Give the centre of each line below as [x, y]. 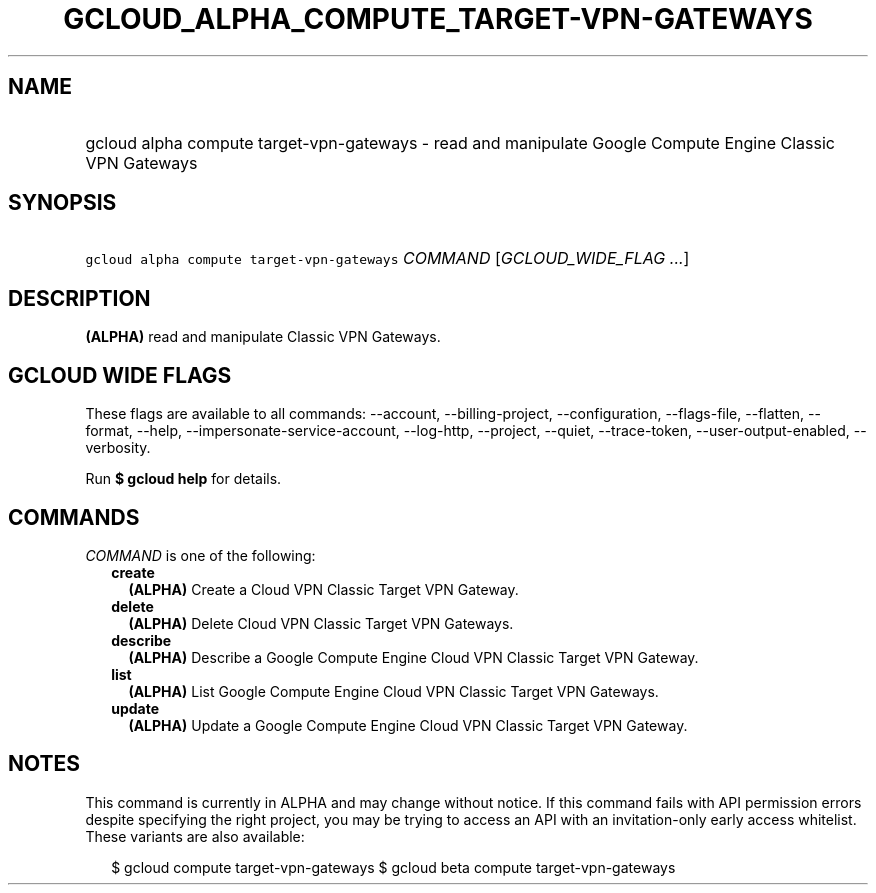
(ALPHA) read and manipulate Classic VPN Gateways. [263, 337]
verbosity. [118, 448]
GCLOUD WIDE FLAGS [120, 375]
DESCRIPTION [79, 298]
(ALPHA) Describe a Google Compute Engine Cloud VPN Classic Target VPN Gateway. [413, 657]
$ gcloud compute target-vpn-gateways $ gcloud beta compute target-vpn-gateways [393, 867]
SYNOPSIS [62, 203]
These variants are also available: [195, 836]
